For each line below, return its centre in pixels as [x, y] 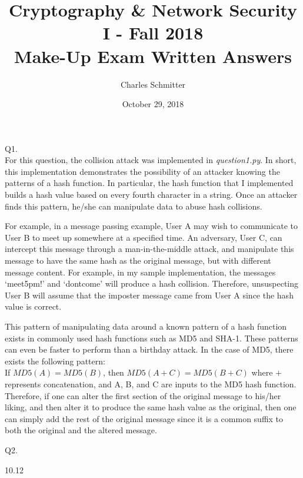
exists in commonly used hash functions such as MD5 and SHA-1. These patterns [151, 338]
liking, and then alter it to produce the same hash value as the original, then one [151, 407]
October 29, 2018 [153, 104]
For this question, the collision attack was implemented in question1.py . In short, [151, 160]
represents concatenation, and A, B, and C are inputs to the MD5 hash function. [151, 384]
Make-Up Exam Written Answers [153, 56]
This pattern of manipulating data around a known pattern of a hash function [146, 326]
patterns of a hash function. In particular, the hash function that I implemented [149, 183]
